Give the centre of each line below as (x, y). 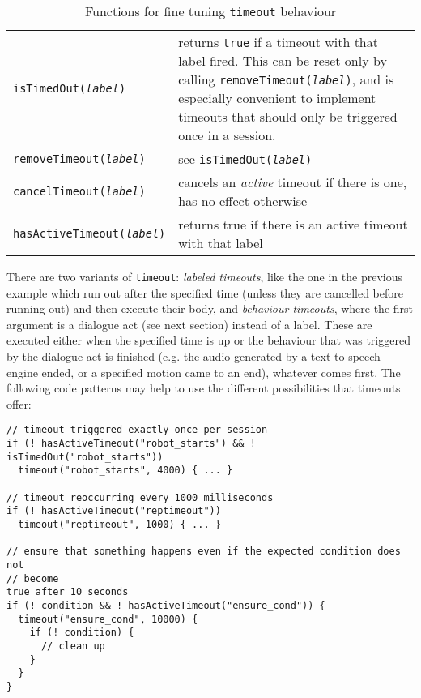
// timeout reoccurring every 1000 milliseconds (140, 497)
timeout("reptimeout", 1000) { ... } (119, 525)
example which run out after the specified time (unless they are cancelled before (205, 292)
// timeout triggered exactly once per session (137, 430)
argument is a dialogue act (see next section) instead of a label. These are (189, 324)
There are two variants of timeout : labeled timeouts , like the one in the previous (204, 276)
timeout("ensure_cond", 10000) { (108, 619)
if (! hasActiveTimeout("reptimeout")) (114, 511)
